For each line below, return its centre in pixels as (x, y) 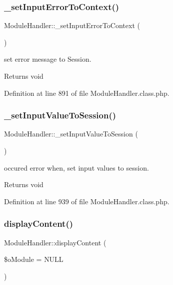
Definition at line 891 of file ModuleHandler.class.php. (87, 93)
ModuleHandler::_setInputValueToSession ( (71, 134)
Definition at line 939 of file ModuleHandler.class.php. (87, 201)
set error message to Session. (48, 59)
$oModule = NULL (34, 259)
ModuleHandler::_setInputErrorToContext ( (72, 25)
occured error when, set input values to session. (76, 167)
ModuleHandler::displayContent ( (55, 242)
